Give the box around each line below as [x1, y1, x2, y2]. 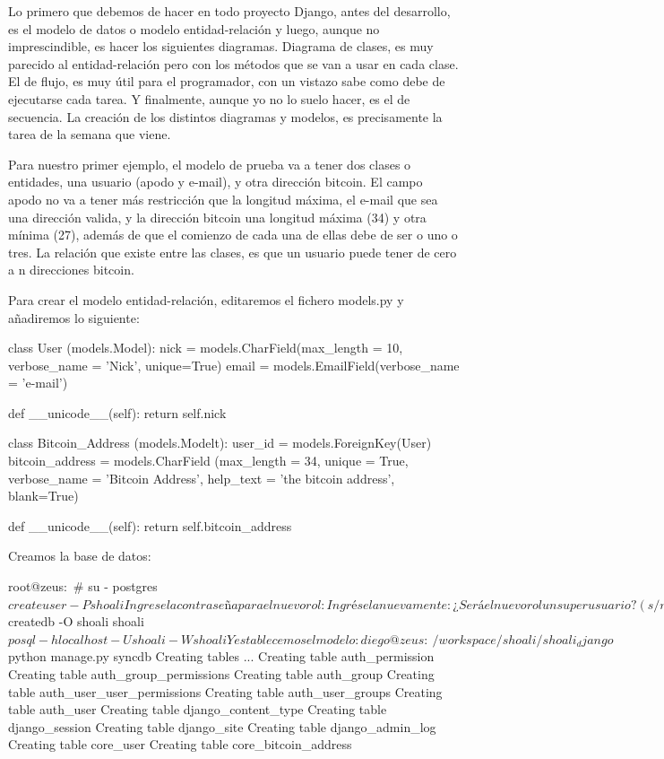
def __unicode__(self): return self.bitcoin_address [8, 516, 292, 535]
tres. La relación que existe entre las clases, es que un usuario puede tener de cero [8, 242, 457, 261]
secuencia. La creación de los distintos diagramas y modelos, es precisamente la [8, 107, 443, 126]
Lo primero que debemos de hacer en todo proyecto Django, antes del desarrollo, [8, 2, 451, 20]
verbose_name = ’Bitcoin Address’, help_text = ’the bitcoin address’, [8, 468, 395, 487]
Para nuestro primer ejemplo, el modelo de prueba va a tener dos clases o [8, 154, 411, 173]
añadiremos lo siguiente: [8, 308, 140, 327]
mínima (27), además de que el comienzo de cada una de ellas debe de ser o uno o [8, 225, 458, 244]
